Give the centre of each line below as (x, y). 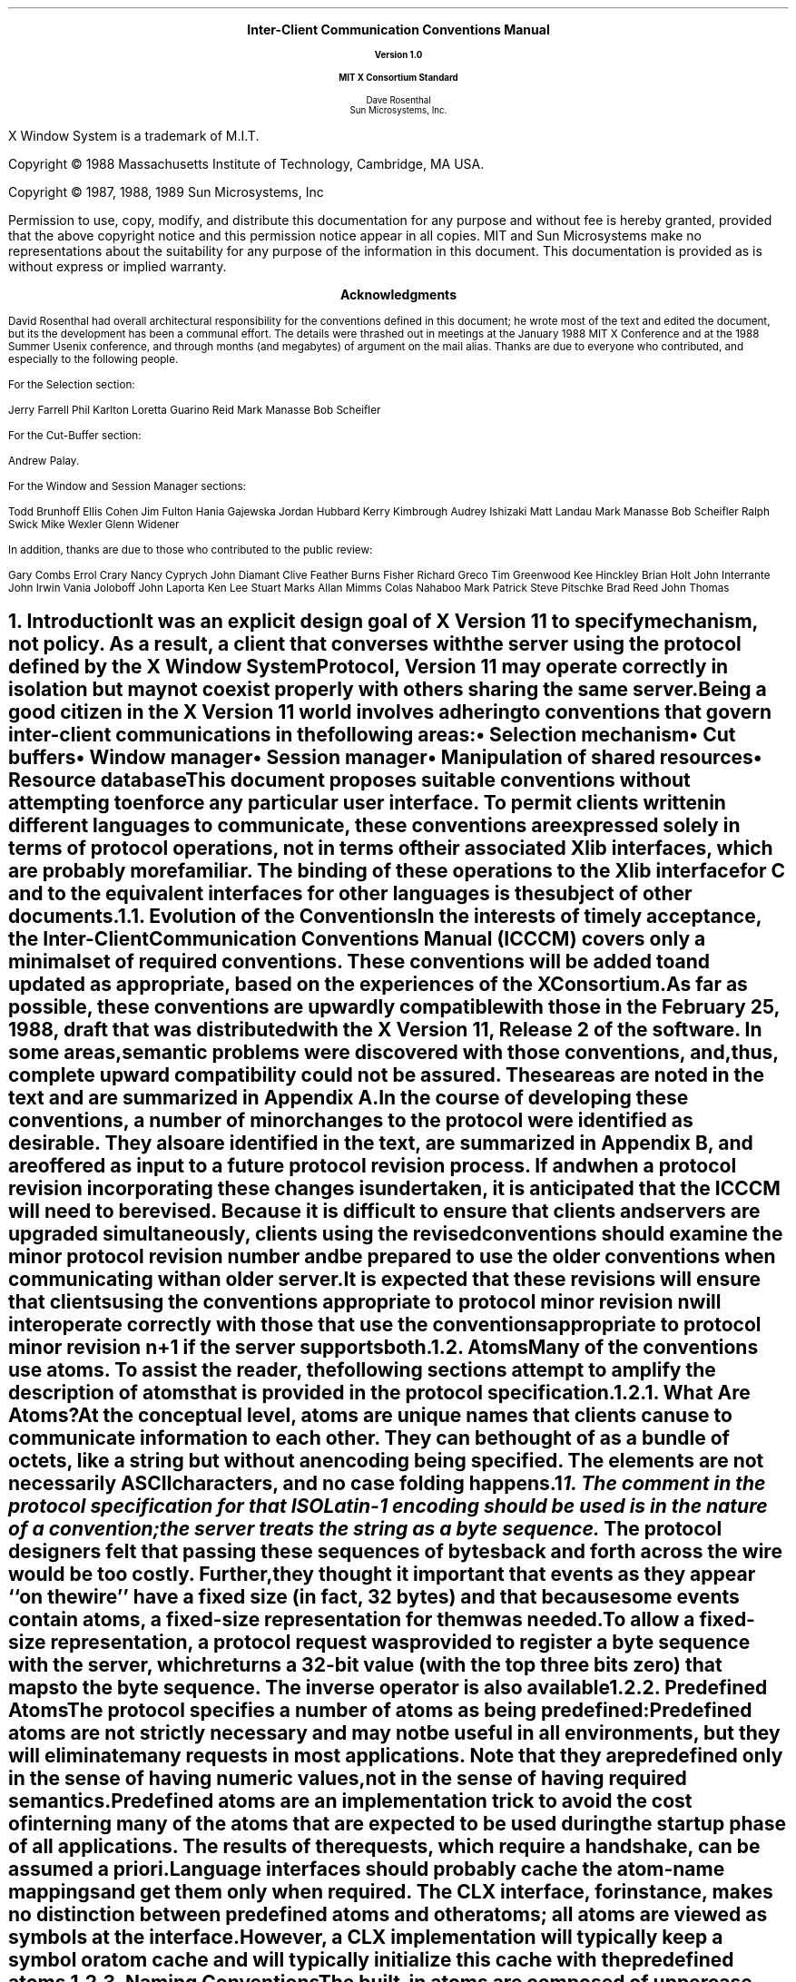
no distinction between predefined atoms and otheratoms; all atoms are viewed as (388, 1915)
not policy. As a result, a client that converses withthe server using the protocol (375, 644)
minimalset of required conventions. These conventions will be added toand (359, 962)
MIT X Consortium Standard (398, 78)
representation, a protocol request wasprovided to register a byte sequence (400, 1643)
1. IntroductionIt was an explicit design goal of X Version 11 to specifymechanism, (383, 622)
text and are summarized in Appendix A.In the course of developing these (349, 1098)
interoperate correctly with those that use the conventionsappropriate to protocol (385, 1325)
